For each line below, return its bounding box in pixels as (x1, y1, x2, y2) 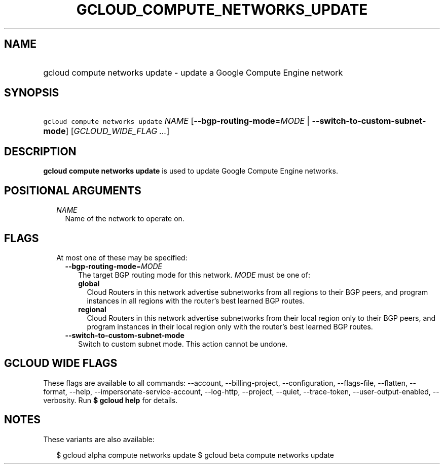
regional (78, 305, 106, 314)
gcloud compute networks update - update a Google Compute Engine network (43, 67, 343, 78)
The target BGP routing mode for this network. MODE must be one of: (78, 270, 310, 279)
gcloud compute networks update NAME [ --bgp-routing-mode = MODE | (43, 116, 310, 126)
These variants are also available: (43, 434, 155, 444)
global (78, 279, 100, 288)
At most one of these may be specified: (56, 253, 188, 262)
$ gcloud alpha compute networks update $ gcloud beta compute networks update (56, 450, 334, 459)
